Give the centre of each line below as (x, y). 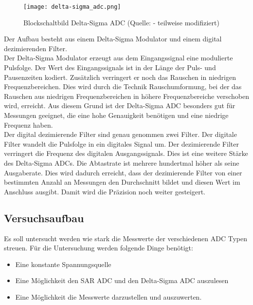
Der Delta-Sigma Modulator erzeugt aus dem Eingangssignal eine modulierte (118, 58)
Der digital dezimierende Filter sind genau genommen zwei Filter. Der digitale (120, 134)
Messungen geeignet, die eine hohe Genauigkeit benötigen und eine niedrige (116, 115)
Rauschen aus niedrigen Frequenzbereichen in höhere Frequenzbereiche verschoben (126, 96)
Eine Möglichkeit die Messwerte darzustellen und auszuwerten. (108, 296)
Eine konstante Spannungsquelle (63, 264)
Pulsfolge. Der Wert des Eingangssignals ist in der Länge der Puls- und (110, 67)
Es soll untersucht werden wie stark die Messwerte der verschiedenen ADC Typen (126, 238)
